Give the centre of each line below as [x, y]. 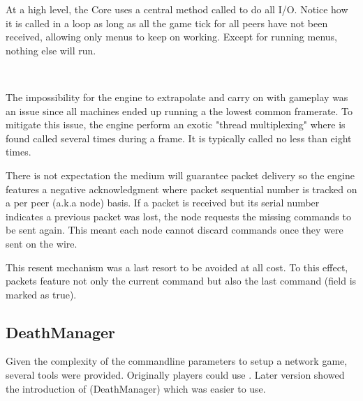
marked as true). [41, 294]
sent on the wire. [42, 243]
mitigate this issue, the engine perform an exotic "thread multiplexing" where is [176, 124]
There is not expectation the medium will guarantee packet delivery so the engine [180, 175]
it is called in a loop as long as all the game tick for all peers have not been [167, 23]
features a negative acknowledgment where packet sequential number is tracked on [181, 189]
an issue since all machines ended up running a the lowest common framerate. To [179, 111]
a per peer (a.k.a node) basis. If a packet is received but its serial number [163, 203]
